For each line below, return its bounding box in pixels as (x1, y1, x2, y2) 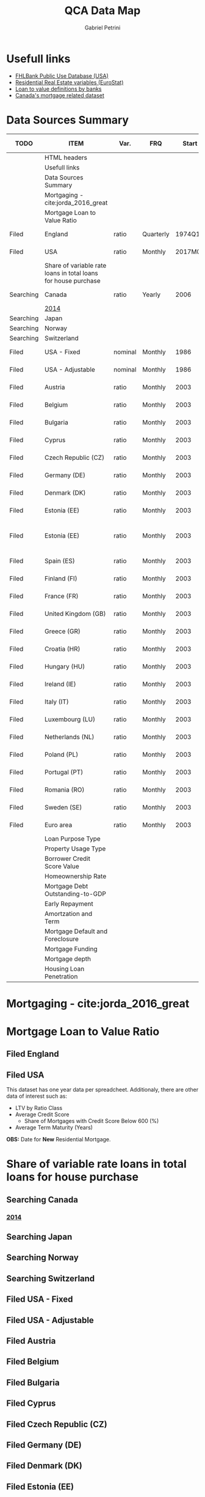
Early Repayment (45, 899, 93, 908)
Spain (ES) (45, 557, 75, 565)
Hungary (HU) (45, 662, 85, 670)
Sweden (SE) (45, 803, 82, 811)
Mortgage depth (45, 955, 92, 963)
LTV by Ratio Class (15, 1105, 63, 1112)
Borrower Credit (45, 854, 90, 863)
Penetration (45, 972, 78, 980)
